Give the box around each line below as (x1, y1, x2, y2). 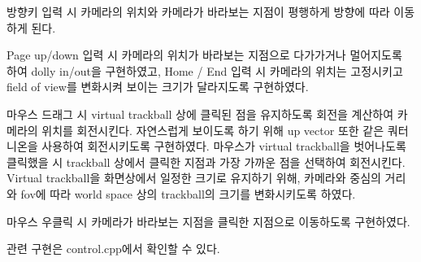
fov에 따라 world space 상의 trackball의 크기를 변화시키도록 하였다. (20, 185, 356, 202)
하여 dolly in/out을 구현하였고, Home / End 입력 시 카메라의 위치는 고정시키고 (7, 62, 403, 79)
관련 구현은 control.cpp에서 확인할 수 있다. (7, 240, 220, 257)
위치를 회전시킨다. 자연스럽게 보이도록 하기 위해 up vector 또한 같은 (41, 121, 384, 138)
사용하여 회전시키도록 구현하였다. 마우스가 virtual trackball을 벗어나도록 (41, 138, 406, 155)
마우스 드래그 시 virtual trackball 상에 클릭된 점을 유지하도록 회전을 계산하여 (7, 105, 394, 122)
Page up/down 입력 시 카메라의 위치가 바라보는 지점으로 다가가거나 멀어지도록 (7, 46, 402, 63)
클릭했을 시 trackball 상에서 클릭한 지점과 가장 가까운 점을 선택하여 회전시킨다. (7, 153, 406, 170)
